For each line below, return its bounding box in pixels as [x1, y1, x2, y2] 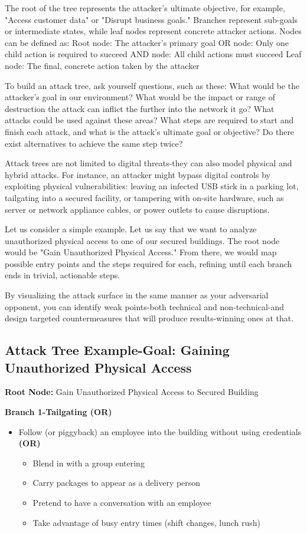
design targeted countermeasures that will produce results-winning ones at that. [5, 312, 294, 324]
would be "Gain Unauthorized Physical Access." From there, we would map [5, 246, 277, 258]
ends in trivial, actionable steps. [5, 269, 120, 281]
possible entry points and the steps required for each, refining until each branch [5, 257, 292, 269]
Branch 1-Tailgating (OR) [5, 406, 112, 418]
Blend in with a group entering [32, 456, 145, 469]
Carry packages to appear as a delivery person [32, 476, 201, 489]
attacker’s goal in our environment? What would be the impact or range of [5, 91, 275, 103]
